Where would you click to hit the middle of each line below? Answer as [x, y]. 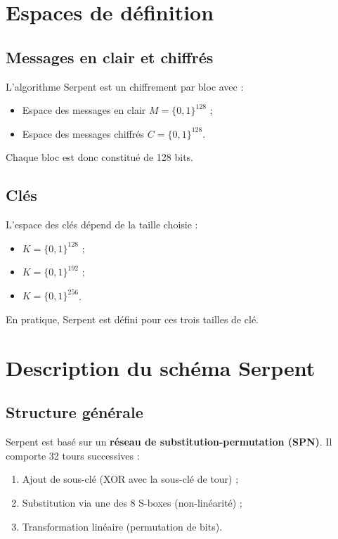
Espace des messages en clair [84, 110]
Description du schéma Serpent [161, 367]
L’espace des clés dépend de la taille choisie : [102, 225]
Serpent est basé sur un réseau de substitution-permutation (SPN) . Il [169, 442]
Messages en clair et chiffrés [110, 57]
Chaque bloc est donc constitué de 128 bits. [99, 157]
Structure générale [74, 412]
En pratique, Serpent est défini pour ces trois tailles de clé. [132, 319]
